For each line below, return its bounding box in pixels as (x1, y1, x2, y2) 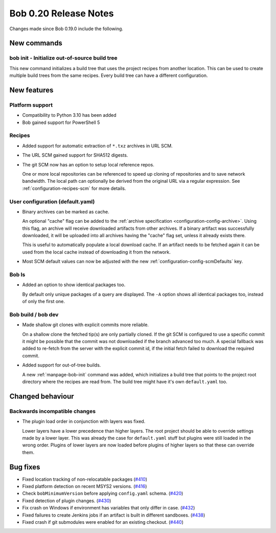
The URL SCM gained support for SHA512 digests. (22, 152, 128, 158)
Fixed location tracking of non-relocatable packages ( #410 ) (22, 476, 148, 482)
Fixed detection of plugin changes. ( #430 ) (22, 497, 111, 504)
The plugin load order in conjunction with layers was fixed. (22, 418, 146, 424)
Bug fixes (9, 462, 40, 471)
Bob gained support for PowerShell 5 (22, 119, 100, 125)
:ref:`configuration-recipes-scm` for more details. (22, 185, 126, 191)
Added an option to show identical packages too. (22, 282, 126, 288)
